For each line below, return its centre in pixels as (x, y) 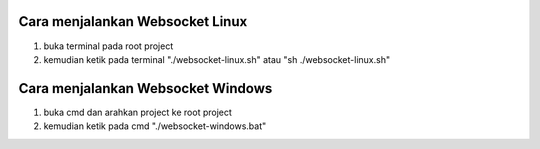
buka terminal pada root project (108, 46)
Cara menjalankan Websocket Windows (145, 88)
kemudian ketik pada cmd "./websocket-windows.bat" (155, 126)
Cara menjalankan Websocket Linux (133, 21)
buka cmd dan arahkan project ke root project (137, 112)
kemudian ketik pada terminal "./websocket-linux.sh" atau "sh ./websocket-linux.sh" (216, 59)
